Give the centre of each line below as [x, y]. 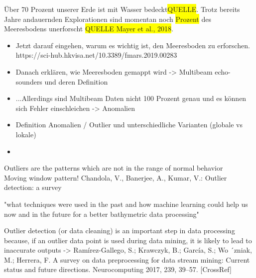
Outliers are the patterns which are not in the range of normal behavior [114, 168]
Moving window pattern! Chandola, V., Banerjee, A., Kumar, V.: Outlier [116, 177]
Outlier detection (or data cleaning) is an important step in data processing [120, 231]
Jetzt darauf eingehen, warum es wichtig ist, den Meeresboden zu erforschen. [133, 45]
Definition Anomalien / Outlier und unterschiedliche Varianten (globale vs [129, 125]
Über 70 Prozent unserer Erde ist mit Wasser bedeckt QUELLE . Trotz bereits [122, 9]
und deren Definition [76, 81]
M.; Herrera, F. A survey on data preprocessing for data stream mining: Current [127, 259]
